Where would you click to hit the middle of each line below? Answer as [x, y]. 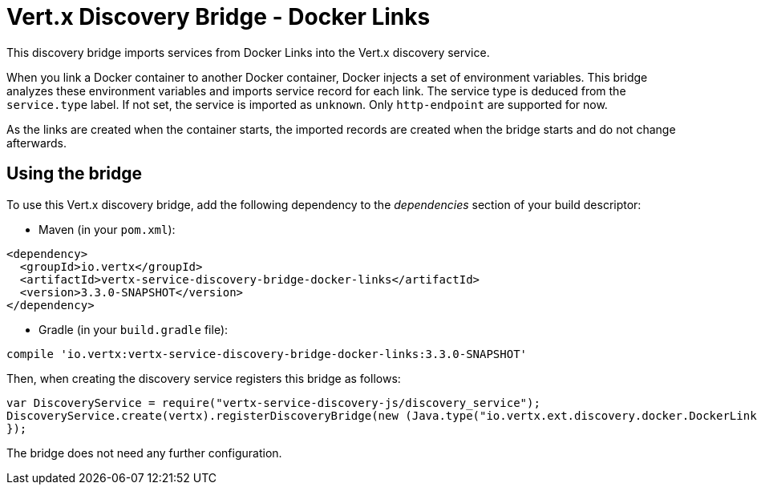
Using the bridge [75, 174]
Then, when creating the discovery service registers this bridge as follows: [204, 378]
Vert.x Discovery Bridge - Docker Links [219, 17]
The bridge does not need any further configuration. [144, 453]
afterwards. [36, 143]
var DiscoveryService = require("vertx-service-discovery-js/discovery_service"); [273, 402]
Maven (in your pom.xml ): [107, 229]
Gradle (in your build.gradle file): [134, 329]
